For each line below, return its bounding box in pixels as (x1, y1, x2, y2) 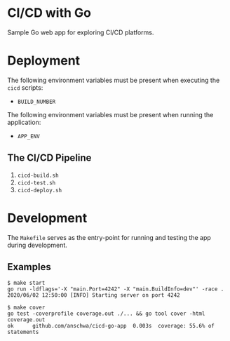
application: (7, 118, 41, 126)
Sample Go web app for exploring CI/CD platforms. (7, 28, 154, 36)
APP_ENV (17, 133, 40, 140)
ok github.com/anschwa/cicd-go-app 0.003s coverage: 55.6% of (7, 323, 215, 330)
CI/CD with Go (7, 5, 91, 21)
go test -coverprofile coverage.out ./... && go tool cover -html (7, 310, 205, 317)
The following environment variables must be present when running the (7, 110, 214, 119)
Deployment (7, 53, 81, 69)
